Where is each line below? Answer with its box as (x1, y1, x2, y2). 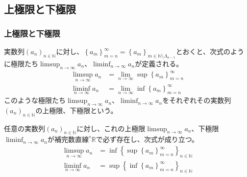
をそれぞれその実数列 (162, 95, 231, 105)
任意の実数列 (4, 123, 45, 133)
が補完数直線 (48, 134, 89, 144)
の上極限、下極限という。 (35, 105, 118, 115)
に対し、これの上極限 (76, 123, 146, 133)
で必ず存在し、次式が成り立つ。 (96, 134, 199, 144)
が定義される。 (135, 58, 183, 68)
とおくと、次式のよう (175, 46, 245, 56)
